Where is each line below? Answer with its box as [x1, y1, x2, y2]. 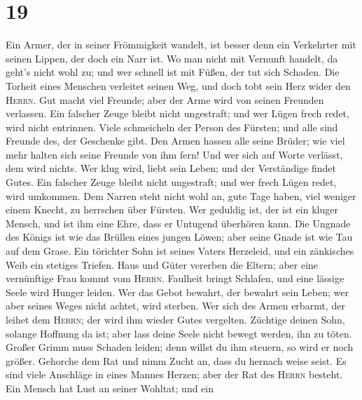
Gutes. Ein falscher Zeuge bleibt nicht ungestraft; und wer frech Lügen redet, [6, 175, 337, 189]
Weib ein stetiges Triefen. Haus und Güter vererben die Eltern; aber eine [6, 257, 319, 272]
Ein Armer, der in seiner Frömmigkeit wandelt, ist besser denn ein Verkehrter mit [6, 37, 356, 52]
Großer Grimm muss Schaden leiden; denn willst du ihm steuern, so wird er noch [6, 340, 354, 354]
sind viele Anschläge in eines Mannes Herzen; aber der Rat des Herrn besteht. [6, 367, 343, 382]
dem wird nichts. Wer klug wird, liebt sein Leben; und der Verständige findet [6, 161, 336, 175]
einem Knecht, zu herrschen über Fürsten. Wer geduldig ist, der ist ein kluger [6, 202, 338, 217]
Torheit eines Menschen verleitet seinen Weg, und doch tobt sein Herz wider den [6, 78, 351, 93]
